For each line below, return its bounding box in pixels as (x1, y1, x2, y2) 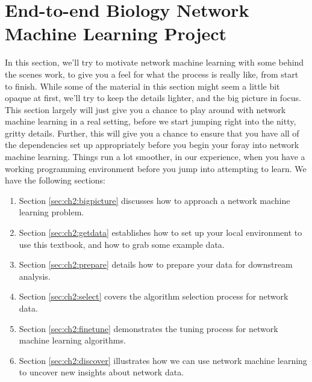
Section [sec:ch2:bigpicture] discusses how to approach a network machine (19, 194, 290, 206)
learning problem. (19, 206, 84, 218)
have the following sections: (5, 174, 105, 186)
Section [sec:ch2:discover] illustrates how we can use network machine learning (19, 354, 307, 366)
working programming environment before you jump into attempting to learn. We (5, 162, 307, 174)
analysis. (19, 270, 51, 282)
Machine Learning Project (5, 21, 227, 46)
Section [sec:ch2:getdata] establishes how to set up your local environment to (19, 226, 302, 239)
